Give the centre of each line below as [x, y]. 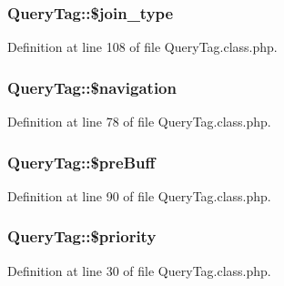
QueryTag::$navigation [92, 87]
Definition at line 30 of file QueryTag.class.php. [139, 270]
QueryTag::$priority [82, 236]
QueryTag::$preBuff [81, 162]
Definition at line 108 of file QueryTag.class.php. [142, 47]
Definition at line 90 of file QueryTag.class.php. [139, 195]
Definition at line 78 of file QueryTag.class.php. [139, 122]
